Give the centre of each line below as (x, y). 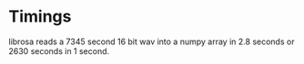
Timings (40, 17)
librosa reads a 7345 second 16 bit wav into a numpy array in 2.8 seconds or (152, 41)
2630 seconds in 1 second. (59, 50)
